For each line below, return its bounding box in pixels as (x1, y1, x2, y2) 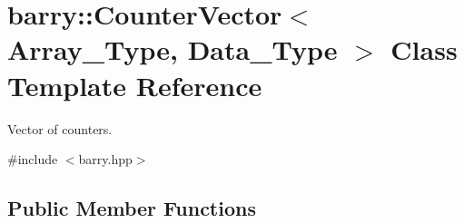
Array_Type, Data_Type (7, 31, 338, 68)
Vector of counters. (7, 119, 113, 138)
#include (7, 150, 58, 169)
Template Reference (7, 66, 262, 103)
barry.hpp (78, 150, 133, 169)
